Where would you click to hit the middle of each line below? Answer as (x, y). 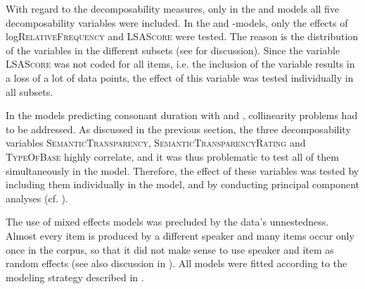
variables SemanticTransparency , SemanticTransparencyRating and (156, 143)
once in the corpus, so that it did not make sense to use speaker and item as (170, 249)
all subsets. (30, 91)
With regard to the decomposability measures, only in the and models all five (173, 8)
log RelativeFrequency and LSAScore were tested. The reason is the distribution (182, 36)
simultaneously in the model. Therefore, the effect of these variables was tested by (182, 170)
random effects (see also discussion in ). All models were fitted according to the (177, 263)
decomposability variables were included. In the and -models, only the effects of (177, 22)
